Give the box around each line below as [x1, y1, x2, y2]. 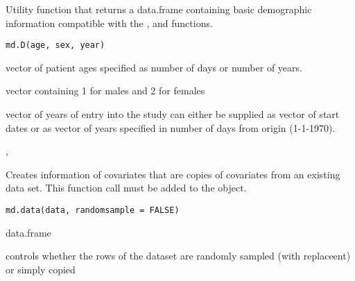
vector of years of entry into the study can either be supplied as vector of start [6, 107, 340, 121]
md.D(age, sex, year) [6, 40, 105, 51]
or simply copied [6, 262, 76, 276]
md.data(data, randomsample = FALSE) [6, 205, 180, 215]
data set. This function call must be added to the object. [6, 180, 247, 195]
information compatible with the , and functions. [6, 15, 213, 30]
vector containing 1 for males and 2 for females [6, 83, 205, 98]
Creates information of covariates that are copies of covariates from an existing [6, 167, 340, 181]
